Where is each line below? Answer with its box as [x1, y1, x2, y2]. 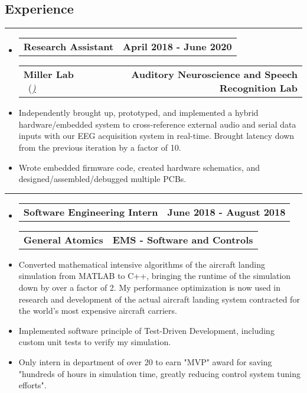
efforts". [18, 379, 47, 391]
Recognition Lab [219, 81, 298, 95]
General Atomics [23, 232, 103, 246]
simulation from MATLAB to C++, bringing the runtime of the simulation [18, 269, 291, 282]
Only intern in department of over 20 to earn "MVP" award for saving [18, 355, 272, 368]
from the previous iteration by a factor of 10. [18, 141, 181, 153]
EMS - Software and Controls [112, 232, 253, 246]
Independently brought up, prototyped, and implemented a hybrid [18, 106, 259, 119]
